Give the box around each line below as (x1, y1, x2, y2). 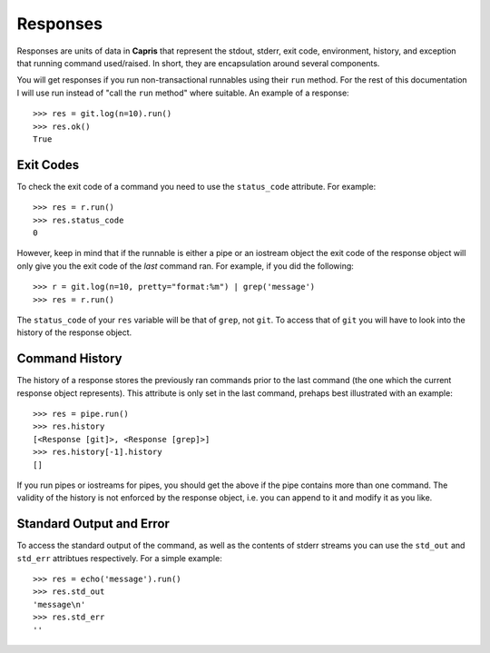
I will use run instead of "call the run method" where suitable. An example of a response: (16, 87, 349, 98)
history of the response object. (16, 327, 132, 338)
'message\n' (33, 599, 86, 609)
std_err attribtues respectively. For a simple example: (16, 552, 222, 563)
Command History (16, 351, 122, 367)
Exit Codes (16, 157, 80, 173)
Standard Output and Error (16, 516, 170, 531)
